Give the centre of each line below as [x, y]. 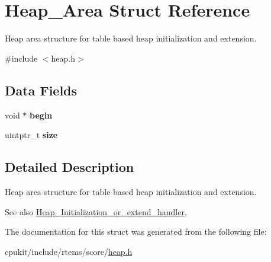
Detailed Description [70, 167]
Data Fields [41, 90]
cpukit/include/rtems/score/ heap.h [69, 251]
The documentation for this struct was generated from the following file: [136, 231]
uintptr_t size [31, 135]
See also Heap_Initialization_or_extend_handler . [96, 211]
